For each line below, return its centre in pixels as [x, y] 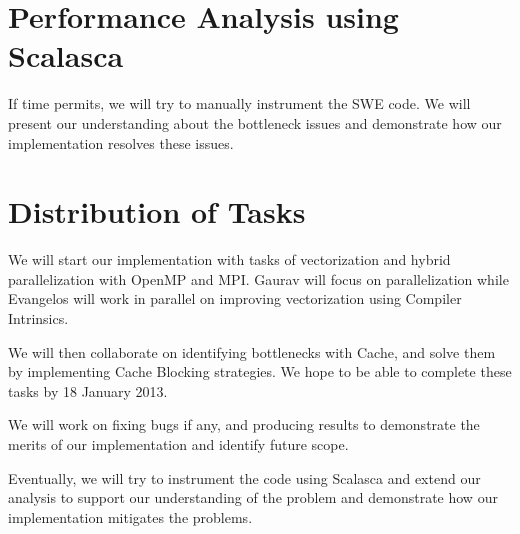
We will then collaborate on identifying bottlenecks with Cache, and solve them [252, 351]
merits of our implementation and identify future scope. [178, 443]
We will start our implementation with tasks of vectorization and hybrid [229, 259]
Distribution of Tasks [157, 211]
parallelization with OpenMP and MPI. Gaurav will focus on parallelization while [258, 278]
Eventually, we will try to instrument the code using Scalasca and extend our [244, 477]
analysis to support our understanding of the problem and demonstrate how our [253, 497]
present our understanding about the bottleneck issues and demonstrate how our [255, 122]
